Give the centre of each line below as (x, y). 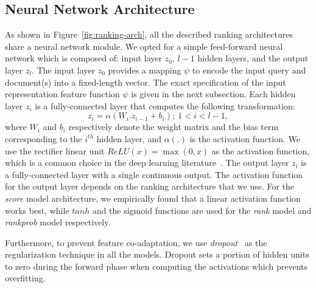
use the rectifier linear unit (55, 150)
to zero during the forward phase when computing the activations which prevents (156, 266)
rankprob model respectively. (58, 222)
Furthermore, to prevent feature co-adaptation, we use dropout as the (136, 242)
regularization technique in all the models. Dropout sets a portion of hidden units (157, 254)
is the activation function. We (245, 138)
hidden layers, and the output (253, 58)
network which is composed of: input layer (84, 58)
